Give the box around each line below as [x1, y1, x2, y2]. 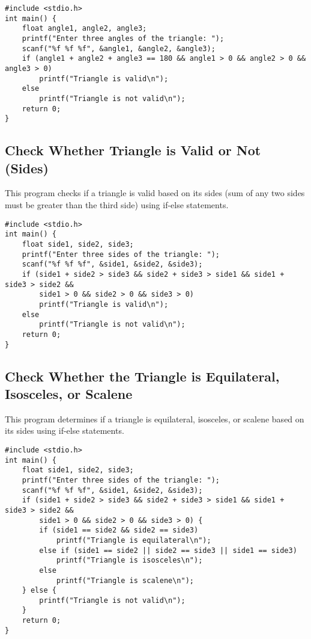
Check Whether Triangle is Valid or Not [5, 141, 261, 159]
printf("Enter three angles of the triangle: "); [22, 34, 225, 43]
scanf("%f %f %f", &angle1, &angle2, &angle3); [22, 44, 216, 53]
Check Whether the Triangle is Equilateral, [5, 366, 280, 385]
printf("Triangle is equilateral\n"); [56, 536, 211, 545]
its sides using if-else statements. [5, 424, 124, 437]
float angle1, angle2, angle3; [22, 24, 147, 33]
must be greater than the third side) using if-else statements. [5, 199, 229, 211]
